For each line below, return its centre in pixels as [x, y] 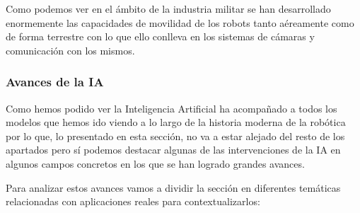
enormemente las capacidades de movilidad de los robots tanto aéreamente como [180, 22]
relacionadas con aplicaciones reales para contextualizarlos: [133, 201]
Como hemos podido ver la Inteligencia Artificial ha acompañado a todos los [172, 108]
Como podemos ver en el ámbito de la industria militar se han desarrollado [168, 8]
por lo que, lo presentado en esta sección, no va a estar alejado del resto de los [175, 136]
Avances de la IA [55, 82]
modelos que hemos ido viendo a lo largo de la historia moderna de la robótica [176, 122]
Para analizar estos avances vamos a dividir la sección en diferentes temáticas [173, 187]
